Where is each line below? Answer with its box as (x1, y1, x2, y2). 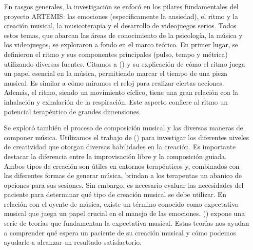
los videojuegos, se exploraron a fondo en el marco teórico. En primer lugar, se (4, 39, 238, 50)
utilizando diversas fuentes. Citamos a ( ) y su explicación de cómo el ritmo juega (4, 58, 245, 69)
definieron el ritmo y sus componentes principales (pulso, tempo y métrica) (4, 49, 228, 59)
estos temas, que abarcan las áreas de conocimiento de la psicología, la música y (4, 30, 243, 40)
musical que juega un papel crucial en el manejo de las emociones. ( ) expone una (4, 208, 245, 218)
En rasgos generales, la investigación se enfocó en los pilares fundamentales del (4, 1, 239, 11)
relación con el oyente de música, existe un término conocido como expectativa (4, 198, 238, 209)
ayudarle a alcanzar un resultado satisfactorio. (4, 237, 142, 247)
